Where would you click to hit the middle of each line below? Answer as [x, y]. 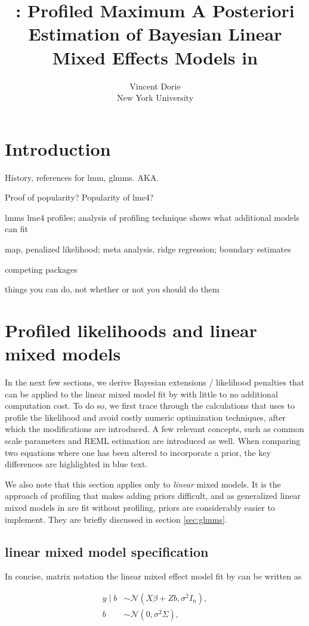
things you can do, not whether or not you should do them [112, 289]
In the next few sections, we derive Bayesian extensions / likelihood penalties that [155, 382]
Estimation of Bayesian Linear [155, 34]
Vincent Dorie [155, 86]
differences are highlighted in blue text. [76, 464]
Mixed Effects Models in [155, 57]
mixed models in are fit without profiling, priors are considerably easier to [140, 508]
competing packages [41, 269]
